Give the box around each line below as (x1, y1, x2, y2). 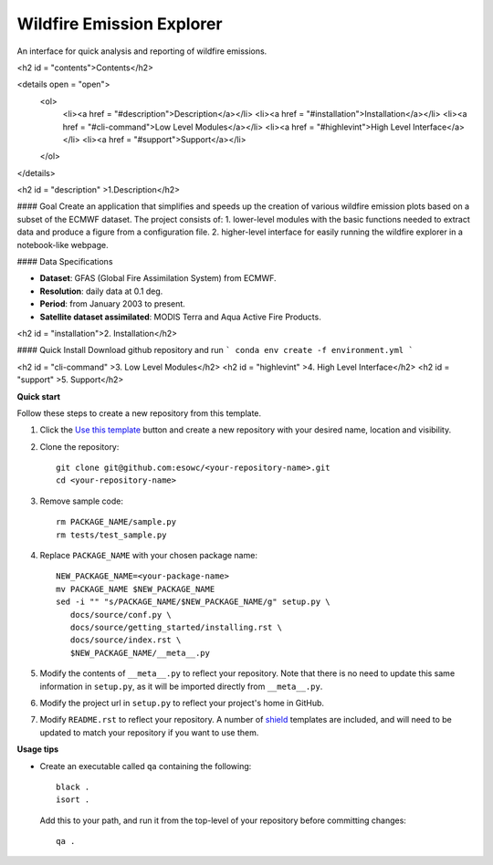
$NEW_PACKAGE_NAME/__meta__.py (69, 648, 210, 658)
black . (56, 781, 90, 792)
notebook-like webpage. (16, 239, 109, 250)
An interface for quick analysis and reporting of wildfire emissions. (16, 46, 267, 57)
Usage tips (16, 744, 59, 755)
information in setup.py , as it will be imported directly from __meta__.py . (39, 681, 323, 692)
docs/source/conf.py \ (69, 610, 173, 620)
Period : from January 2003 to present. (39, 298, 186, 309)
